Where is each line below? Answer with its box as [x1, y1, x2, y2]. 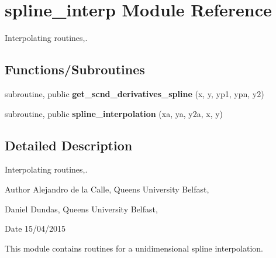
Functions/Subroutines [5, 60, 145, 78]
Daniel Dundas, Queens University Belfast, [5, 202, 158, 215]
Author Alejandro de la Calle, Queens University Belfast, [5, 183, 209, 195]
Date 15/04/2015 [5, 222, 66, 235]
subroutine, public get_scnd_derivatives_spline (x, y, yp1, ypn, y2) [5, 87, 264, 99]
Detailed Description [5, 136, 133, 154]
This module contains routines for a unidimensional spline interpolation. [5, 242, 263, 254]
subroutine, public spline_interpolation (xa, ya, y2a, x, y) [5, 107, 223, 119]
